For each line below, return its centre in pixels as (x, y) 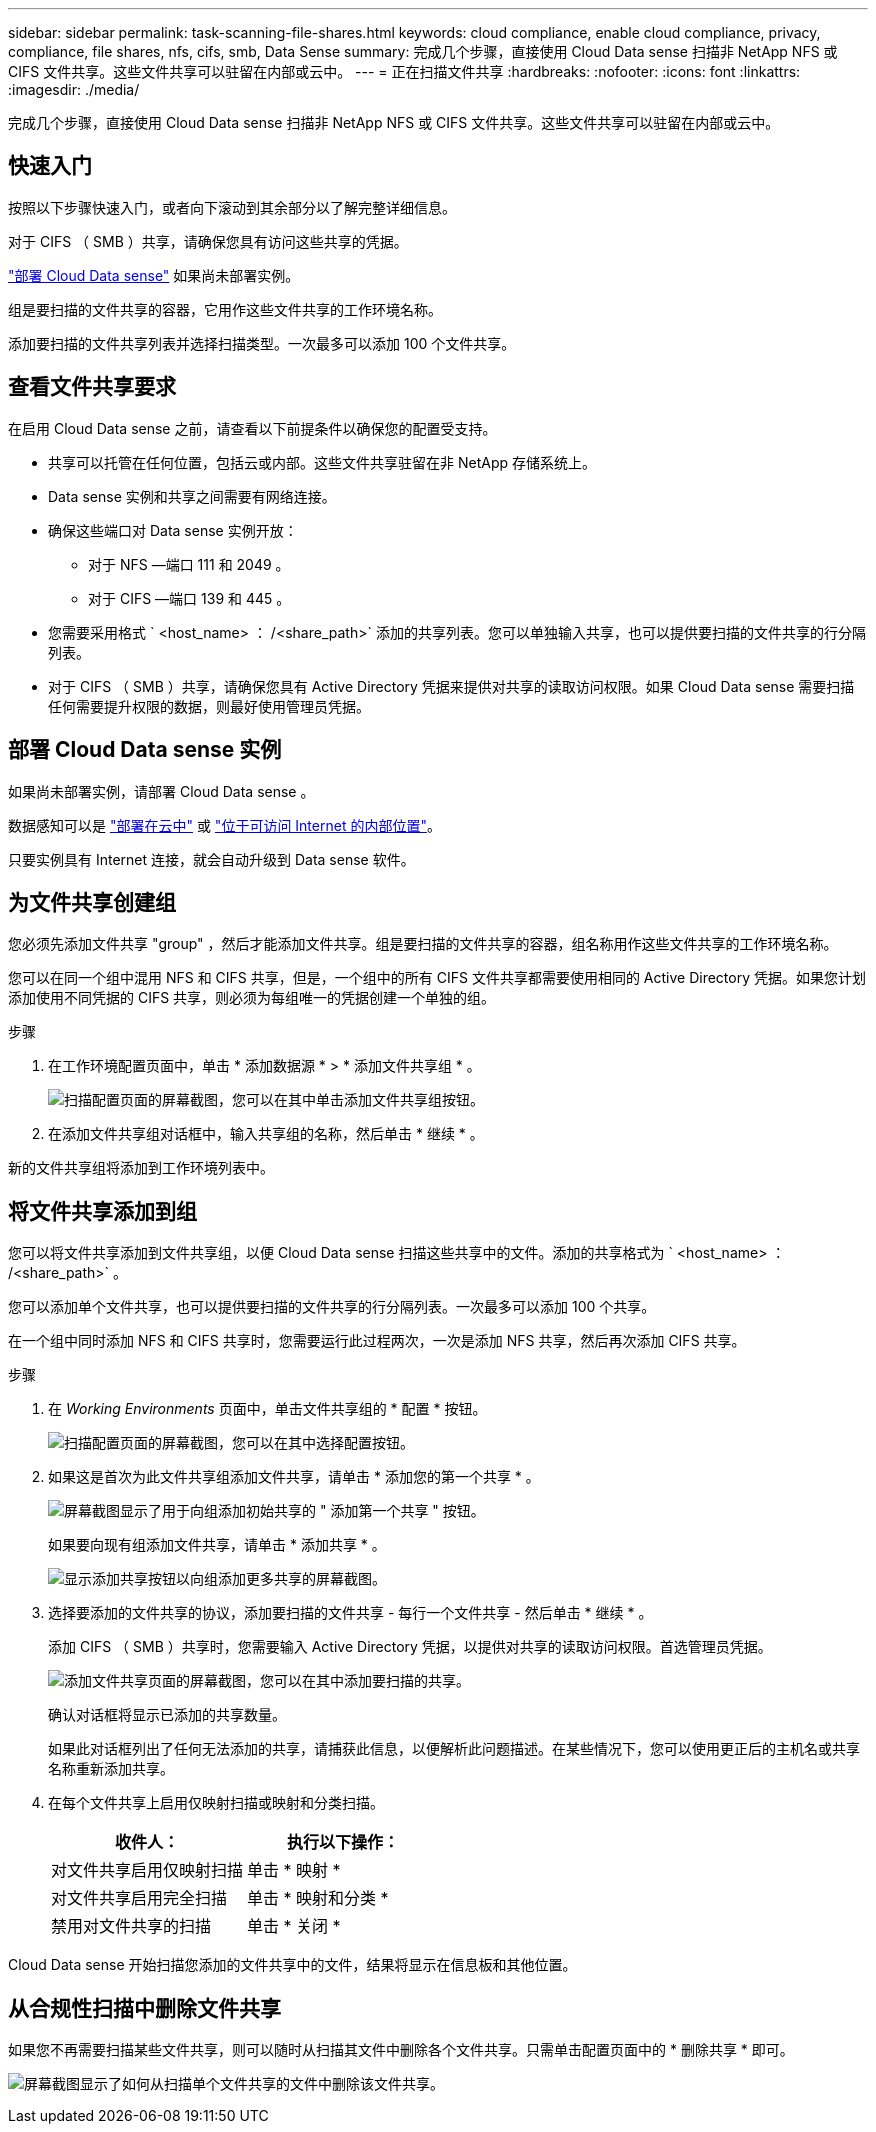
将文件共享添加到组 (102, 1211)
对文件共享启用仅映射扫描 (147, 1870)
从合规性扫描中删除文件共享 (144, 2008)
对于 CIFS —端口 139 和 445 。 (189, 598)
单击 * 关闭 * (294, 1926)
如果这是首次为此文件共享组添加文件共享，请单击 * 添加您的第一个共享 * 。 (294, 1477)
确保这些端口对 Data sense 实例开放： (173, 530)
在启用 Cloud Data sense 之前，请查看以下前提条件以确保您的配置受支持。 (252, 428)
